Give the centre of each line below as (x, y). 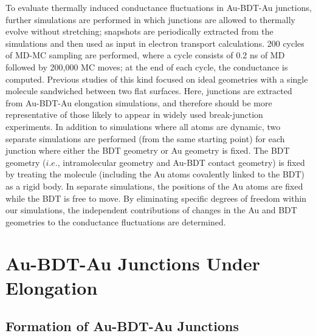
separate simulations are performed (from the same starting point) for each (145, 138)
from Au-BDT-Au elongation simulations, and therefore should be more (139, 102)
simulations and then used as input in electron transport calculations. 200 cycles (155, 43)
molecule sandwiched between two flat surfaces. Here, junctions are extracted (149, 91)
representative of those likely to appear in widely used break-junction (134, 115)
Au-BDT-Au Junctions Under (133, 263)
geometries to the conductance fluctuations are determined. (116, 221)
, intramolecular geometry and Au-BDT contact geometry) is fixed (181, 162)
